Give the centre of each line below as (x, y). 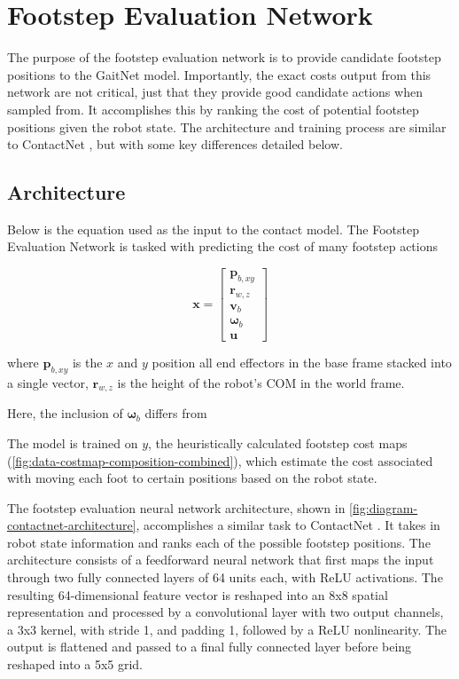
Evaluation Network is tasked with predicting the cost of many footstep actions (222, 246)
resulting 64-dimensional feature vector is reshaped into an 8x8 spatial (198, 594)
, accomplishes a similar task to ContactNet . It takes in (288, 525)
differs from (176, 413)
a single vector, (48, 382)
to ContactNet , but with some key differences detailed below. (175, 144)
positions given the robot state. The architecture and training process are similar (227, 126)
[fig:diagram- (384, 507)
